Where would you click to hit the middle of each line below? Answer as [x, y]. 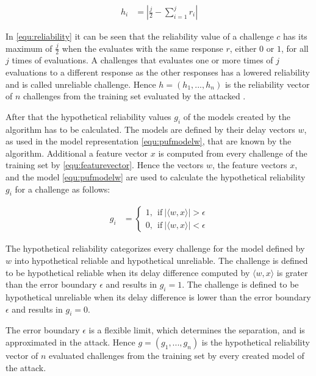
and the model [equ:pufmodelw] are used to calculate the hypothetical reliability [156, 177]
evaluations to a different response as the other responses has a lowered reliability [158, 72]
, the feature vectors [250, 165]
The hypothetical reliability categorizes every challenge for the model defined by [155, 248]
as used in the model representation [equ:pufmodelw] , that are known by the [149, 141]
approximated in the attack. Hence [70, 342]
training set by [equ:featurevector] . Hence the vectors [105, 165]
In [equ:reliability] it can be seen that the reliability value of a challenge [140, 36]
